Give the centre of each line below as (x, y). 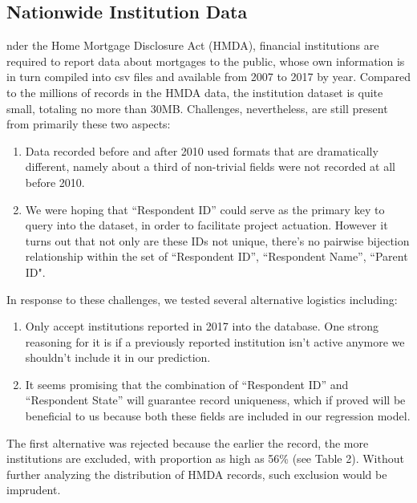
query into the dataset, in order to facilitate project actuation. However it (206, 225)
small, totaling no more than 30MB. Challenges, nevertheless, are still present (197, 108)
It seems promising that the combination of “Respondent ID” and (187, 384)
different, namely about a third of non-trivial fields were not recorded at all (210, 166)
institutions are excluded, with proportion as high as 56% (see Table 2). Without (205, 458)
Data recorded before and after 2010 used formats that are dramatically (202, 150)
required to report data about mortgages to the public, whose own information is (206, 61)
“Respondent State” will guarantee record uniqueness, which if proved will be (215, 400)
